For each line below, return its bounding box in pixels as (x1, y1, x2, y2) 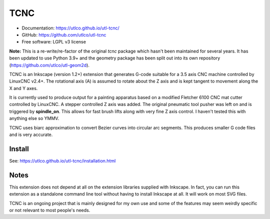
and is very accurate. (9, 131, 53, 137)
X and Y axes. (9, 85, 38, 91)
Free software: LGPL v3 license (21, 39, 86, 45)
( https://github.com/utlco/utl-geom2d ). (9, 62, 90, 68)
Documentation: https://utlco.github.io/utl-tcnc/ (21, 25, 119, 31)
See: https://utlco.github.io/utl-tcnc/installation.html (9, 157, 116, 163)
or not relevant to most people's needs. (9, 207, 90, 213)
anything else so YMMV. (9, 115, 59, 121)
